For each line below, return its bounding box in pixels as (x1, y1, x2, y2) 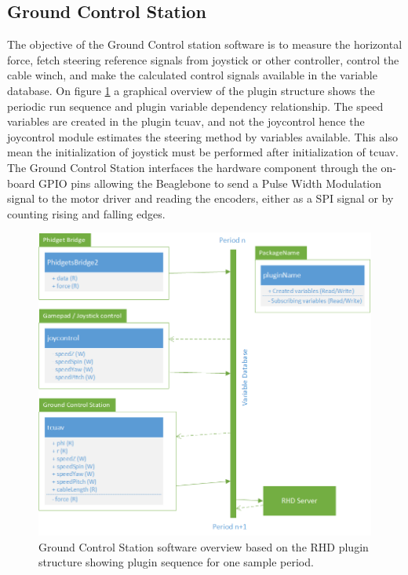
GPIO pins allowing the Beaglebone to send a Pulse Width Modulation (38, 174, 382, 191)
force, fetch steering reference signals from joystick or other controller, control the (7, 51, 399, 68)
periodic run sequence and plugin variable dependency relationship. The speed (7, 97, 384, 114)
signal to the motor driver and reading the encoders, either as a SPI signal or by (7, 190, 394, 207)
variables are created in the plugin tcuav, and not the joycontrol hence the (7, 113, 365, 130)
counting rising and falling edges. (7, 205, 166, 222)
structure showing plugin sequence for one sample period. (38, 554, 314, 570)
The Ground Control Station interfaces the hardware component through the (7, 159, 377, 175)
